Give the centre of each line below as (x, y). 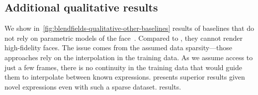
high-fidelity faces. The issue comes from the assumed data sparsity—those (119, 47)
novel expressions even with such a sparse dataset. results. (93, 86)
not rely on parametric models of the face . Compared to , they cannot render (124, 38)
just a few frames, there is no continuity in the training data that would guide (123, 67)
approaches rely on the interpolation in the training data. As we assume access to (129, 57)
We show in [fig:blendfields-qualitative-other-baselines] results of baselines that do (129, 28)
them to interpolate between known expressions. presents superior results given (125, 77)
